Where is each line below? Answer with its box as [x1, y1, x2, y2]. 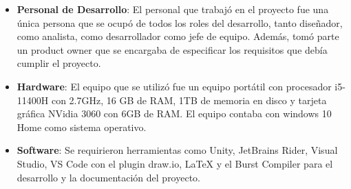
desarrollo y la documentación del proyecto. [17, 170, 200, 184]
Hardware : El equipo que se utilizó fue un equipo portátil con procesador [17, 79, 332, 93]
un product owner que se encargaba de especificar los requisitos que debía [17, 42, 328, 57]
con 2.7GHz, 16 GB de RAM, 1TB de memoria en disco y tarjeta [51, 92, 327, 107]
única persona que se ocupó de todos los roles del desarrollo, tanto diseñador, [17, 15, 343, 30]
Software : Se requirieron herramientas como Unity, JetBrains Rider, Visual [17, 143, 338, 157]
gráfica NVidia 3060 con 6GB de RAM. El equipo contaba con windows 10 [17, 106, 332, 121]
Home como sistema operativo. [17, 119, 147, 134]
